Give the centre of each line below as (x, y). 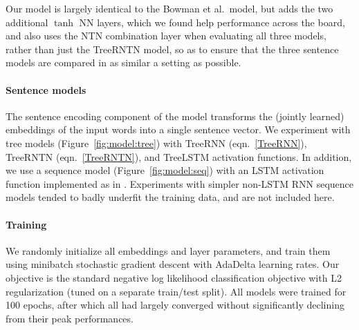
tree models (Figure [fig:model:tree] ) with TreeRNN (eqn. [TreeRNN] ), (156, 143)
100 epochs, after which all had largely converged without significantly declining (175, 305)
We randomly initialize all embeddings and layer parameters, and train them (168, 250)
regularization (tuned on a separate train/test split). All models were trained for (176, 291)
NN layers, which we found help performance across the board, (212, 22)
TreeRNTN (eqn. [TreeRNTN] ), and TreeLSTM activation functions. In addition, (179, 156)
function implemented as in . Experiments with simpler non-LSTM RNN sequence (180, 183)
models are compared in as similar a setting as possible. (123, 62)
